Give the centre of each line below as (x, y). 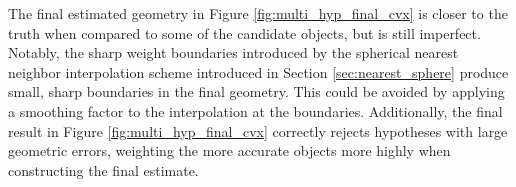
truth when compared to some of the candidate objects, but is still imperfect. (244, 32)
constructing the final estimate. (103, 169)
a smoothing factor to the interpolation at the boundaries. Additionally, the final (255, 110)
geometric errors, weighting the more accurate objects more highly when (229, 150)
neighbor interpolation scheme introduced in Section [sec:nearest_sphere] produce (258, 71)
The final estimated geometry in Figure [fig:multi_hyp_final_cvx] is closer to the (258, 13)
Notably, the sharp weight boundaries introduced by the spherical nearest (233, 52)
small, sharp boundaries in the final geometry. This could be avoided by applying (256, 91)
